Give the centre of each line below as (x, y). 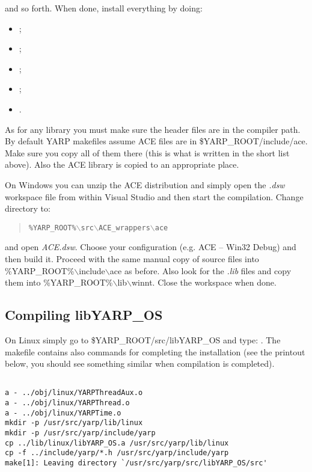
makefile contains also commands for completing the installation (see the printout (155, 351)
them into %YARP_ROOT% (59, 282)
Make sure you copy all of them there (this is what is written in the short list (147, 152)
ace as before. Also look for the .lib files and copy (200, 270)
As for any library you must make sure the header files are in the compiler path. (153, 129)
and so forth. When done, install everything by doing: (104, 8)
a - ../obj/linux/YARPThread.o (67, 403)
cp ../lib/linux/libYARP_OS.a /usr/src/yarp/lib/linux (117, 443)
